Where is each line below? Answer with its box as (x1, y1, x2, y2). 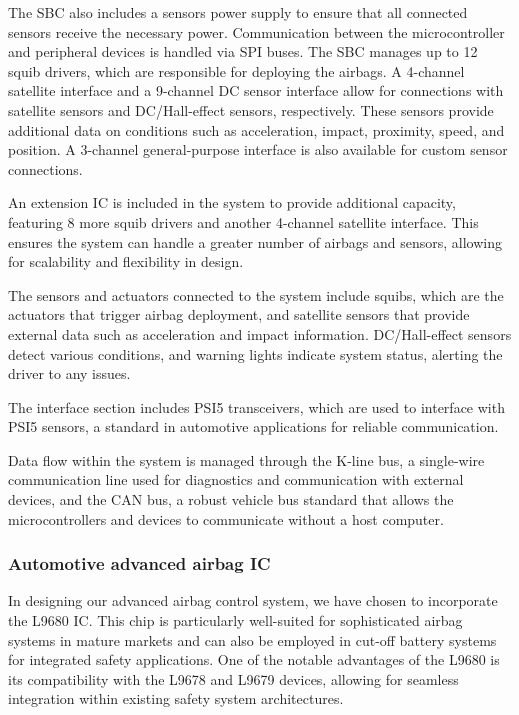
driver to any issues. (8, 363, 131, 384)
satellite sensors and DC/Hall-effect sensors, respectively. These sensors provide (8, 99, 494, 120)
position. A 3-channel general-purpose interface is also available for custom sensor (8, 139, 508, 160)
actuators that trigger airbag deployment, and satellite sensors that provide (8, 304, 470, 325)
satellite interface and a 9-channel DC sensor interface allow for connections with (8, 80, 504, 101)
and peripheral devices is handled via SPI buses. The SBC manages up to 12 (8, 41, 478, 62)
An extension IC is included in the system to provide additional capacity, (8, 192, 456, 213)
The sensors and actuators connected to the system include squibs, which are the (8, 284, 504, 305)
